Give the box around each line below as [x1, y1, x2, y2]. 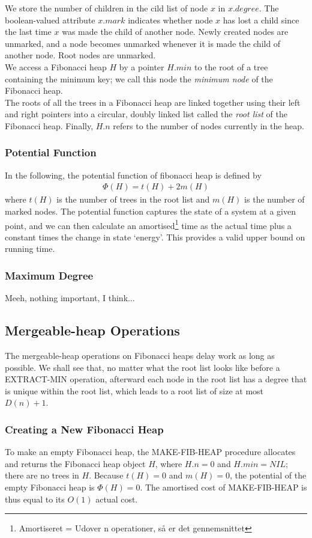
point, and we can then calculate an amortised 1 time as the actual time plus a [5, 217, 292, 231]
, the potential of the [230, 469, 307, 481]
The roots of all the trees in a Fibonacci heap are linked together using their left [5, 96, 301, 108]
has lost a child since [223, 13, 299, 26]
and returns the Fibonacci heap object [5, 457, 146, 469]
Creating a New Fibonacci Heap [5, 421, 164, 436]
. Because [89, 469, 124, 481]
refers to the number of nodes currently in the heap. [113, 119, 304, 132]
